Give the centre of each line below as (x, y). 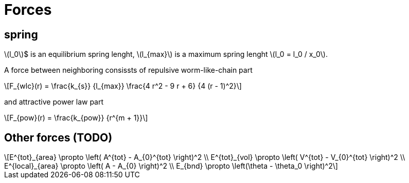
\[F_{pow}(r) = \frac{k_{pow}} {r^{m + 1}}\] (76, 118)
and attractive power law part (54, 102)
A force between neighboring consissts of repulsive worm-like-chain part (128, 70)
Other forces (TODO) (58, 137)
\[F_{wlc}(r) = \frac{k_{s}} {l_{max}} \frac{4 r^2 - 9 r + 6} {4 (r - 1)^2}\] (123, 86)
